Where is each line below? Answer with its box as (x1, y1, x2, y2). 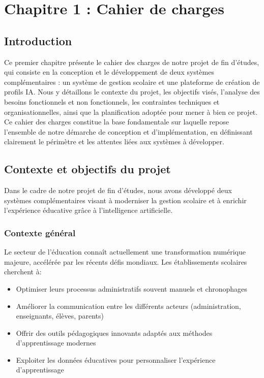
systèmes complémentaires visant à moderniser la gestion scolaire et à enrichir (4, 195, 247, 205)
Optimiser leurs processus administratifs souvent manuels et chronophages (16, 283, 247, 294)
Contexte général (4, 226, 76, 239)
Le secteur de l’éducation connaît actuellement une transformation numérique (4, 246, 246, 257)
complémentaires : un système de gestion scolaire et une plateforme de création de (4, 76, 260, 87)
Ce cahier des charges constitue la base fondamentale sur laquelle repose (4, 116, 229, 127)
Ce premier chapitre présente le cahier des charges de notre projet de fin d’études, (4, 56, 259, 67)
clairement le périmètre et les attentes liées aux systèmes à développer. (4, 136, 224, 147)
